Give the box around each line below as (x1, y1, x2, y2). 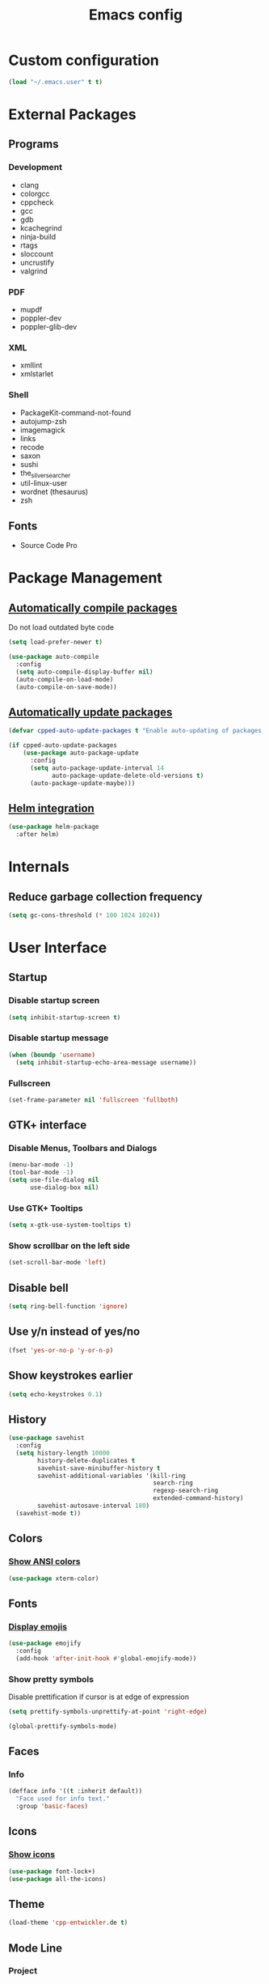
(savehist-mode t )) (15, 1509, 82, 1517)
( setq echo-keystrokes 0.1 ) (8, 1390, 103, 1398)
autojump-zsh (19, 416, 67, 426)
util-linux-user (19, 478, 68, 488)
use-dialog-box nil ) (29, 1183, 99, 1192)
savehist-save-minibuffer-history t (37, 1464, 161, 1472)
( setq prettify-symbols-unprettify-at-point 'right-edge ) (8, 1707, 208, 1715)
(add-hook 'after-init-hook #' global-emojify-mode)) (15, 1654, 197, 1663)
